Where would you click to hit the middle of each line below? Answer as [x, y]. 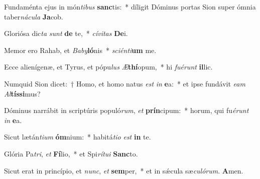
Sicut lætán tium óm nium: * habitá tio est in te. [78, 137]
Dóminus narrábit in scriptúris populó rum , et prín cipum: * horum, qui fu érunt [126, 110]
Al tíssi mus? [22, 93]
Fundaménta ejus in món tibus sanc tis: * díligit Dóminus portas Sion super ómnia [130, 6]
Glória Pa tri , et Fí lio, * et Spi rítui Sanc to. [71, 153]
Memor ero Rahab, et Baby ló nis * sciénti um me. [80, 50]
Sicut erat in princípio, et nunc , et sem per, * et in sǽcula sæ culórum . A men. [124, 170]
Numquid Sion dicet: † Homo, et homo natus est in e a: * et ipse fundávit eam [125, 83]
